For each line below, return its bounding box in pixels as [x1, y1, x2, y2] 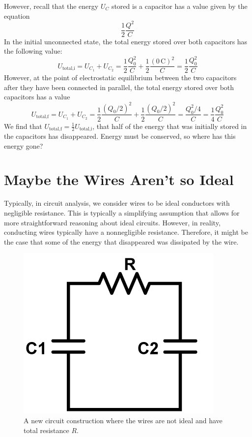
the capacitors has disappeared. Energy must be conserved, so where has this [4, 131, 236, 141]
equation [4, 10, 30, 21]
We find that [4, 121, 42, 131]
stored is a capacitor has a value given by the [111, 1, 248, 11]
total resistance [24, 425, 69, 435]
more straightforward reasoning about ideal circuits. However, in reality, [4, 217, 221, 227]
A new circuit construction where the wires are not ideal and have [24, 415, 223, 425]
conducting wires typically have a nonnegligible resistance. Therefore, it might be [4, 227, 248, 237]
